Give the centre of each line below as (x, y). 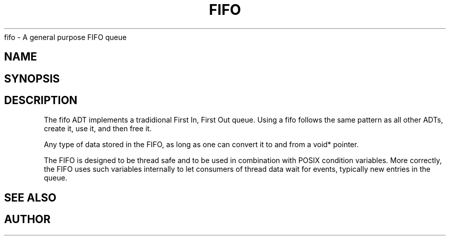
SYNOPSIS (32, 78)
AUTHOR (27, 219)
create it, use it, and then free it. (98, 129)
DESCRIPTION (41, 101)
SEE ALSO (30, 197)
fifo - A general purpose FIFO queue (65, 37)
